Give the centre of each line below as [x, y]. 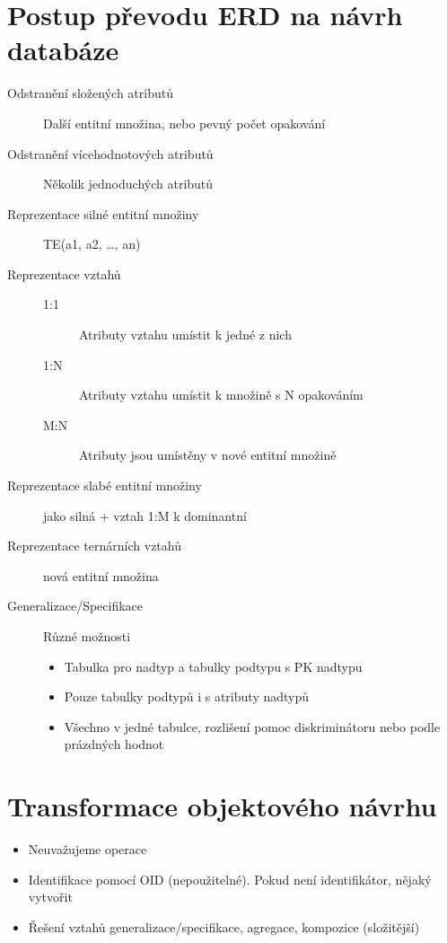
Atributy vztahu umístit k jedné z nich [185, 335]
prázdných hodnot [114, 744]
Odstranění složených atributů [90, 93]
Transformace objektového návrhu [222, 806]
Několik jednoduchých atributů [128, 184]
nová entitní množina [101, 575]
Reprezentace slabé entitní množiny [105, 485]
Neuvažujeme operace [88, 849]
